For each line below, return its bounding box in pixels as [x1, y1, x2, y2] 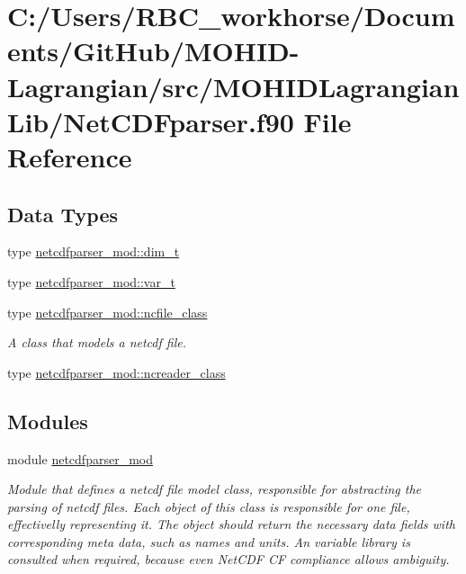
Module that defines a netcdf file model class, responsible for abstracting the [7, 480, 422, 498]
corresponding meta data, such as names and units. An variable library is [7, 532, 410, 551]
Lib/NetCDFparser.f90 [7, 103, 294, 139]
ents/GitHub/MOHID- [7, 32, 300, 69]
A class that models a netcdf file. [7, 333, 186, 352]
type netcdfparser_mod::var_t [7, 272, 175, 291]
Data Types [7, 200, 118, 228]
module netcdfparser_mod [7, 449, 153, 468]
